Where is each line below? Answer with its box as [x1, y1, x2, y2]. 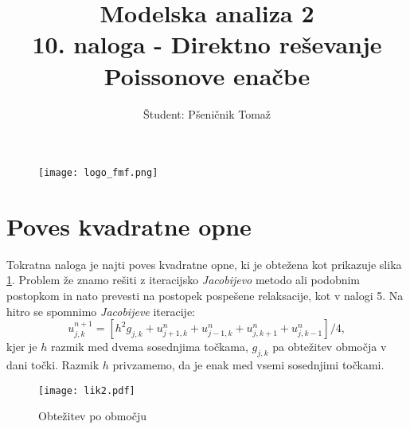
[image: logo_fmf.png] [38, 167, 158, 179]
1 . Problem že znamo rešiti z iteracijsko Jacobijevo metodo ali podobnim [6, 271, 361, 288]
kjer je [6, 338, 37, 355]
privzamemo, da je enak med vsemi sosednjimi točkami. [112, 357, 385, 373]
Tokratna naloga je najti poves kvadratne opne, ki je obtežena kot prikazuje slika [6, 255, 402, 272]
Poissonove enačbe [103, 59, 310, 92]
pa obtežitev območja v [272, 338, 387, 355]
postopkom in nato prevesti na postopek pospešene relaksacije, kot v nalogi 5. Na [6, 287, 404, 304]
